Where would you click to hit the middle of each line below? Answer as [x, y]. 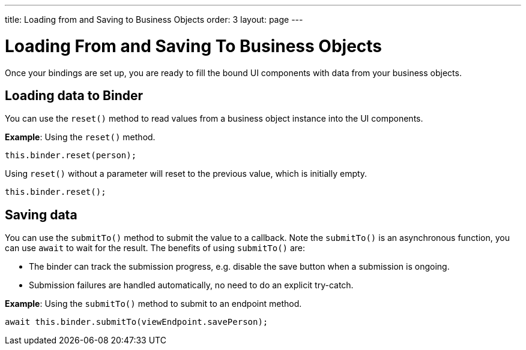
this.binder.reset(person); [71, 156]
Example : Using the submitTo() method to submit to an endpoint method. [153, 304]
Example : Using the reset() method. [80, 137]
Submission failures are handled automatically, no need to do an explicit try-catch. [191, 285]
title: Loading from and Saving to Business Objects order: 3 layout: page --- [154, 19]
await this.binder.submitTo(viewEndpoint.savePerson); [137, 322]
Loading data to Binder [74, 95]
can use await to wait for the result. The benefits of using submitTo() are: [155, 248]
